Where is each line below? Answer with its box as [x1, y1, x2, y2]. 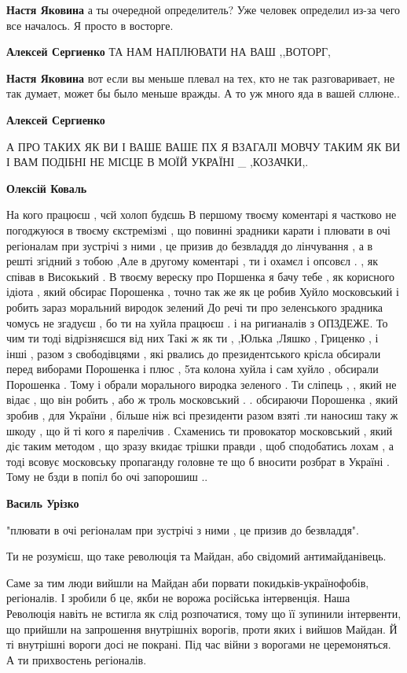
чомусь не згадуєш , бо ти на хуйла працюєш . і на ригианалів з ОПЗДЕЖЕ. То [6, 314, 388, 331]
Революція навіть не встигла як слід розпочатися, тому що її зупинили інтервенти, [6, 605, 401, 621]
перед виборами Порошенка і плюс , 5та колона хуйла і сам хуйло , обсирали [6, 361, 379, 377]
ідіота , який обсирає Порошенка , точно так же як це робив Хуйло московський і [6, 283, 399, 300]
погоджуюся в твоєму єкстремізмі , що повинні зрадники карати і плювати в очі [6, 221, 390, 238]
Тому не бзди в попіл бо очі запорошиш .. [6, 468, 208, 485]
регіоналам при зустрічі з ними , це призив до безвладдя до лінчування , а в [6, 237, 373, 253]
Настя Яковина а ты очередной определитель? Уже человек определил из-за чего [6, 2, 401, 17]
